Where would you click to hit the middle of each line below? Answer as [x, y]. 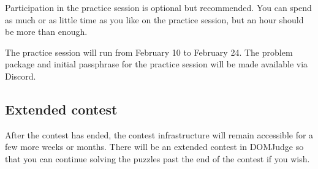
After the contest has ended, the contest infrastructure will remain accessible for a [159, 134]
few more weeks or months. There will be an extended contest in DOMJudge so [154, 147]
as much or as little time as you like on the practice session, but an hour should [154, 19]
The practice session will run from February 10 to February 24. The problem [149, 52]
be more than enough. [46, 32]
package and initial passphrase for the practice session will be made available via [157, 64]
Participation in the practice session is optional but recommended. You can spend [158, 7]
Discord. [21, 76]
